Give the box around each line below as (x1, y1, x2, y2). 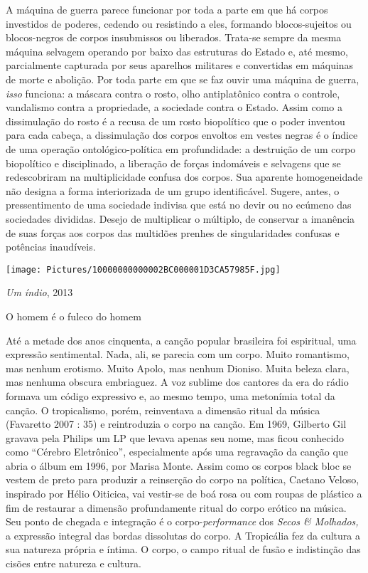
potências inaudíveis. (6, 239, 96, 254)
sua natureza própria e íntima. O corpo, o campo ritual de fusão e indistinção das (6, 542, 361, 557)
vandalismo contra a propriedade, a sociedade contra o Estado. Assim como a (6, 100, 342, 115)
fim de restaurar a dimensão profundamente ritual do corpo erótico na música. (6, 500, 347, 515)
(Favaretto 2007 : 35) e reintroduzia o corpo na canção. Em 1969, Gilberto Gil (6, 416, 347, 431)
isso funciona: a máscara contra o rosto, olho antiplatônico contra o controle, (6, 85, 340, 100)
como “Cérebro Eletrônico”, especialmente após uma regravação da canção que (6, 444, 348, 459)
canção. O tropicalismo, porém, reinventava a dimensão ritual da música (6, 402, 320, 417)
